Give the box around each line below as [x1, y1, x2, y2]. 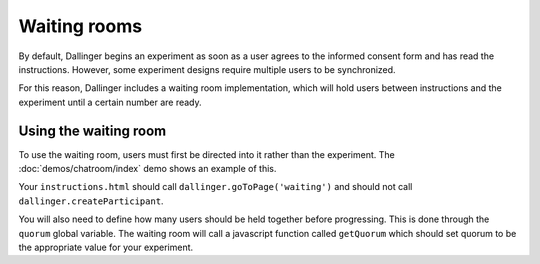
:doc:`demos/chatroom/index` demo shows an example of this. [18, 163, 277, 175]
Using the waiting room [18, 122, 167, 139]
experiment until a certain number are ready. [18, 96, 202, 108]
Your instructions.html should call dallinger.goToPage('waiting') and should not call [18, 181, 413, 193]
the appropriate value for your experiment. [18, 241, 194, 253]
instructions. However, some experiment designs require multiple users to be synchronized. [18, 63, 396, 75]
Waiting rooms [18, 15, 143, 37]
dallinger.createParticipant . [18, 195, 164, 207]
